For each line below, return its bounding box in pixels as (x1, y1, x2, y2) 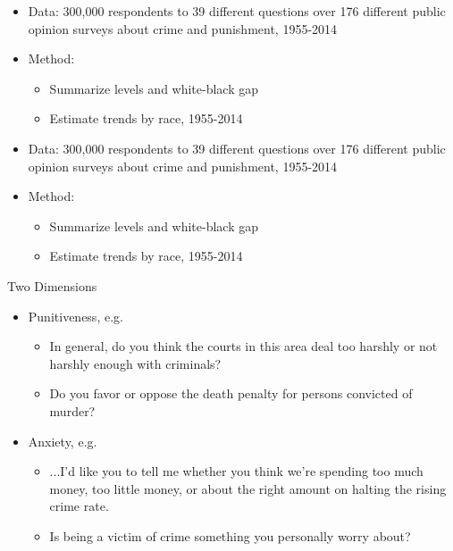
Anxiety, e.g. (28, 431, 97, 450)
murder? (49, 401, 96, 420)
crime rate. (49, 497, 109, 515)
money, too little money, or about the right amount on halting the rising (49, 479, 447, 497)
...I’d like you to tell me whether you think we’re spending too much (49, 462, 424, 480)
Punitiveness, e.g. (28, 306, 123, 325)
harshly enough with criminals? (49, 354, 222, 372)
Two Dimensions (7, 276, 97, 295)
